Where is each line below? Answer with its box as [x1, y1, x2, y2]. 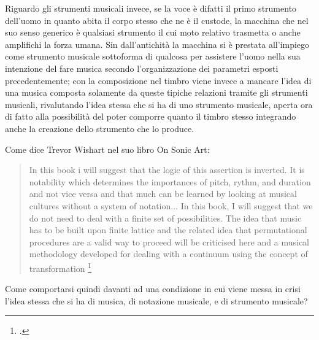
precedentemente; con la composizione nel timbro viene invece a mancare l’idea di [5, 74, 312, 87]
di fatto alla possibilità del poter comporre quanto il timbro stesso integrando [5, 110, 296, 123]
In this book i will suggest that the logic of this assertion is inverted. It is [29, 163, 305, 176]
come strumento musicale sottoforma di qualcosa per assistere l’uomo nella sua [5, 50, 301, 63]
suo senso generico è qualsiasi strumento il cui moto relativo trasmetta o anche [5, 26, 301, 39]
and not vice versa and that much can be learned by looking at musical [29, 187, 297, 200]
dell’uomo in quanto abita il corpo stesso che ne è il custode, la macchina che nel [5, 14, 309, 26]
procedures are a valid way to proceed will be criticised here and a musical [29, 235, 309, 248]
